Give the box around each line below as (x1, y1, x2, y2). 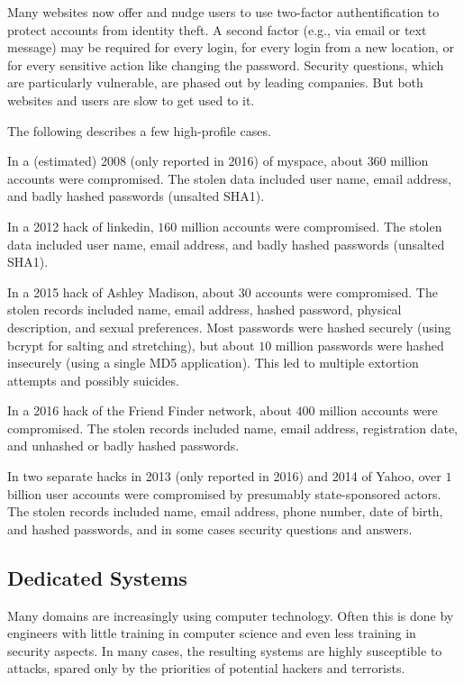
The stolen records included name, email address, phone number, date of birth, (7, 502, 443, 521)
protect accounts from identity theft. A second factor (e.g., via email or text (7, 20, 427, 39)
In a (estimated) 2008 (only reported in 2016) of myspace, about (7, 151, 363, 170)
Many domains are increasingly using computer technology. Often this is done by (7, 606, 454, 624)
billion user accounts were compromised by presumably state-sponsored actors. (7, 484, 441, 503)
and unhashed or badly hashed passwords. (7, 436, 240, 455)
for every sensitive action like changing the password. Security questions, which (7, 55, 444, 74)
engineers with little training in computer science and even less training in (7, 624, 416, 642)
